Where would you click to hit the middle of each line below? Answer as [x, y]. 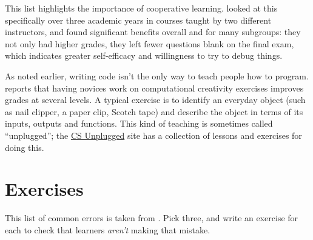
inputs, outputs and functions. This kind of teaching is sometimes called [139, 123]
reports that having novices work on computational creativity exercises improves [154, 88]
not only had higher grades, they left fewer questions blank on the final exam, [150, 43]
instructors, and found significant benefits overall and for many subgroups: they [153, 32]
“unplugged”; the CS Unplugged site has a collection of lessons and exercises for [153, 135]
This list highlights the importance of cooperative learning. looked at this [141, 8]
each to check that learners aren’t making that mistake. [108, 229]
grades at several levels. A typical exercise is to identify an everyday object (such [155, 100]
